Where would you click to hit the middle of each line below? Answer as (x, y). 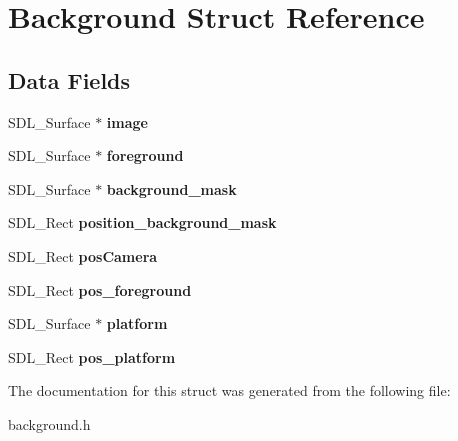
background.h (49, 423)
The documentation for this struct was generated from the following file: (229, 390)
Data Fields (69, 79)
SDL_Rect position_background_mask (142, 222)
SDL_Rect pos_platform (92, 356)
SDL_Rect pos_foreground (100, 289)
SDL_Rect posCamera (83, 255)
